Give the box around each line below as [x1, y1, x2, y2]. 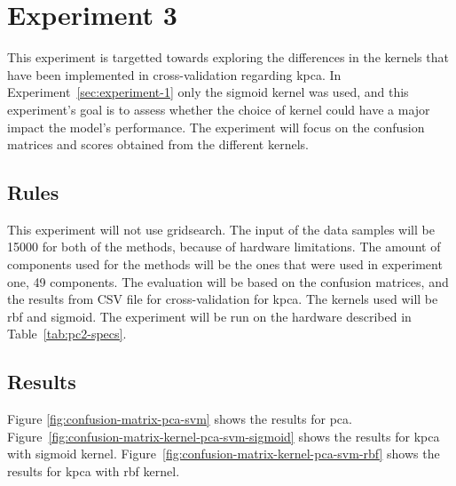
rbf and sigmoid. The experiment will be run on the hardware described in [7, 307, 412, 325]
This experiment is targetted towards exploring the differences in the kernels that [7, 48, 449, 67]
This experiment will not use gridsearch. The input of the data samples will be [7, 219, 435, 238]
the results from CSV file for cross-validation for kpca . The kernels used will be [7, 290, 438, 308]
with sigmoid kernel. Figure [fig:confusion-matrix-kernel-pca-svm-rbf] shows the [7, 444, 440, 463]
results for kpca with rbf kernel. [7, 462, 180, 481]
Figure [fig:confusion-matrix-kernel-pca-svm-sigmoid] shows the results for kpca [7, 426, 440, 445]
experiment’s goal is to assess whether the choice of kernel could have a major [7, 100, 430, 118]
